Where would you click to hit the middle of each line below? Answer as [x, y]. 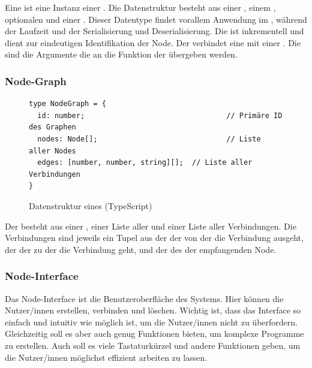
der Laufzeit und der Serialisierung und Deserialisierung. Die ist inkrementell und [154, 31]
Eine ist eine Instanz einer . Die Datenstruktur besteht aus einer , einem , [140, 7]
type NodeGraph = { [67, 104]
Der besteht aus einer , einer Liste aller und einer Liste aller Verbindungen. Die [151, 226]
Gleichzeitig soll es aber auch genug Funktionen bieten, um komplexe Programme [154, 334]
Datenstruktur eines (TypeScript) [91, 205]
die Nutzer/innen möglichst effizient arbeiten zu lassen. [106, 357]
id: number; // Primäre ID [160, 115]
